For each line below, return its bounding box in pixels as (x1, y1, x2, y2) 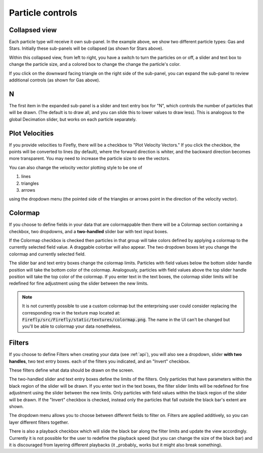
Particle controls (9, 7, 77, 18)
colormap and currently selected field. (9, 251, 86, 257)
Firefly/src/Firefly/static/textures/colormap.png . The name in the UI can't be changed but (22, 316, 230, 322)
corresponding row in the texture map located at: (22, 310, 120, 315)
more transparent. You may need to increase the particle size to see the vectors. (9, 156, 170, 161)
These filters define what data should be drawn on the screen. (9, 367, 134, 373)
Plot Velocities (9, 129, 54, 138)
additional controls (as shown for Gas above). (9, 77, 100, 83)
